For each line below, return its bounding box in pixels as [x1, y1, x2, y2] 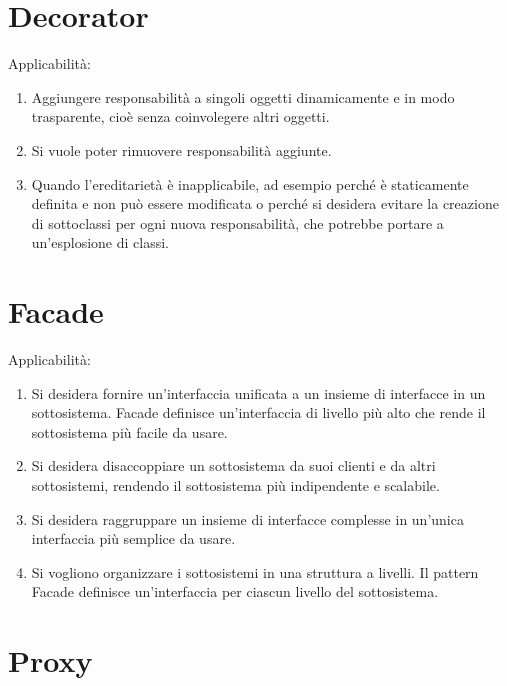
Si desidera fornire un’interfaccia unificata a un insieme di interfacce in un [31, 382, 486, 403]
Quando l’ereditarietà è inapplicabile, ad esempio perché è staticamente [31, 173, 469, 194]
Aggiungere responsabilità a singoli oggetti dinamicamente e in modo [31, 86, 455, 107]
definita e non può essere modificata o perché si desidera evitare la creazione [31, 193, 499, 214]
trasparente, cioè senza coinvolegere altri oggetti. [31, 106, 330, 127]
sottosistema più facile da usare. [31, 421, 228, 442]
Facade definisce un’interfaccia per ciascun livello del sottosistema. [31, 581, 439, 602]
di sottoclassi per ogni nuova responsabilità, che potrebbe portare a [31, 212, 444, 233]
